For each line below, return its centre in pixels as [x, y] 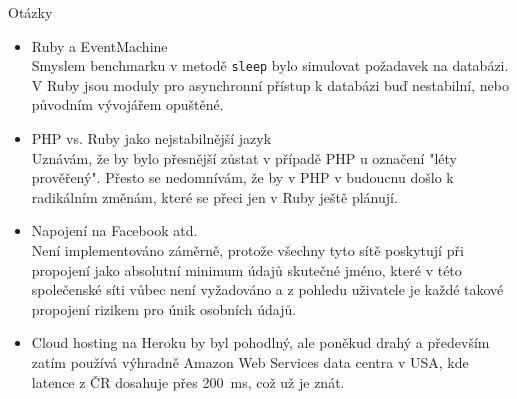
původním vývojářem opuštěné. [127, 104]
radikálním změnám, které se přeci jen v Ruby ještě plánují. [214, 196]
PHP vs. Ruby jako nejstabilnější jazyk [151, 138]
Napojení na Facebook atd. [114, 230]
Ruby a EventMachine [99, 45]
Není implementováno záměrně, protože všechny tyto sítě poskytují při [247, 250]
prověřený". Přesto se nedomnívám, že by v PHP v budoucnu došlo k [242, 177]
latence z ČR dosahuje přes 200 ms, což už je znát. [188, 381]
